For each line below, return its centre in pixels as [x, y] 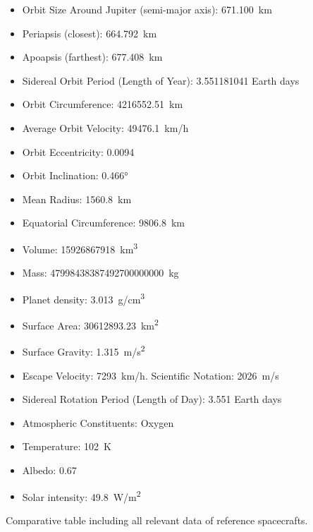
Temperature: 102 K [67, 446]
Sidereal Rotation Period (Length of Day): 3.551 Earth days [152, 399]
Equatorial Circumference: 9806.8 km [103, 223]
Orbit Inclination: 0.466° [75, 175]
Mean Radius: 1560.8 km [77, 199]
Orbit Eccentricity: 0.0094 [78, 151]
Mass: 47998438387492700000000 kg [100, 273]
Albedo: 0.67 [49, 470]
